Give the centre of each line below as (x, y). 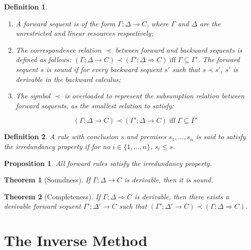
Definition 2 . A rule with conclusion (61, 136)
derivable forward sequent (43, 206)
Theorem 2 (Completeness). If (52, 196)
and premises (146, 136)
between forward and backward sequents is (179, 49)
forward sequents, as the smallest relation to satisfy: (95, 105)
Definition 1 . (26, 6)
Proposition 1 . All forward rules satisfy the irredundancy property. (108, 163)
